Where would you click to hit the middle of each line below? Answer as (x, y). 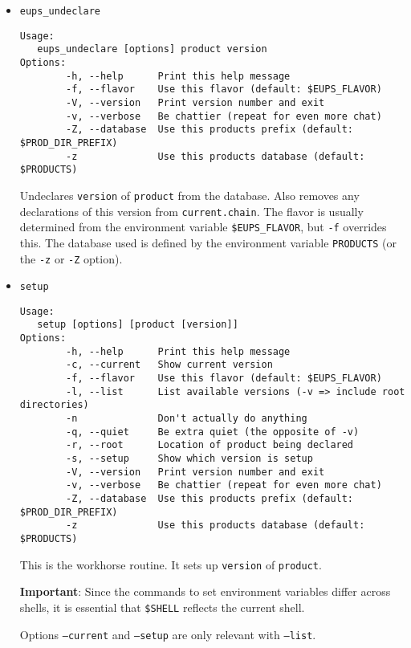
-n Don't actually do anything (187, 419)
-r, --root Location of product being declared (210, 445)
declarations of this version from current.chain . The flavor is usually (191, 211)
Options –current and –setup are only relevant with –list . (168, 634)
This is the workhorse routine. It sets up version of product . (171, 564)
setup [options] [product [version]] (138, 325)
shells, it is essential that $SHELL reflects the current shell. (162, 607)
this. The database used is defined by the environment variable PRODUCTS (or (208, 242)
